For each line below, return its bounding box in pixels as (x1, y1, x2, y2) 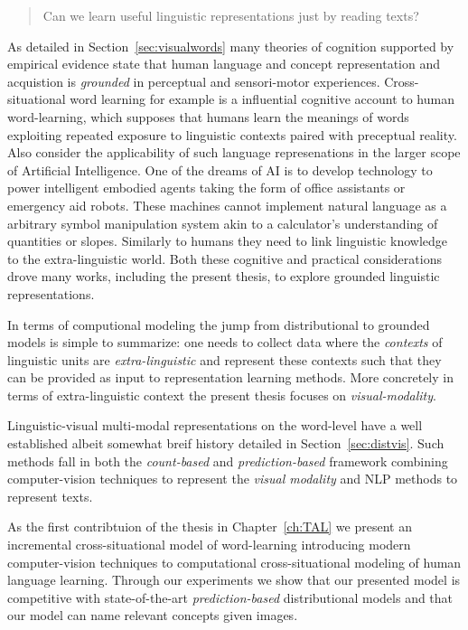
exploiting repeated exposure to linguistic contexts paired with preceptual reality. (7, 125, 457, 144)
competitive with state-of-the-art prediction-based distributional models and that (7, 588, 454, 606)
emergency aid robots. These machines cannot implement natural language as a (7, 195, 447, 214)
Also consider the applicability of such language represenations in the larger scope (7, 143, 461, 162)
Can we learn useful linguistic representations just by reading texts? (42, 6, 419, 24)
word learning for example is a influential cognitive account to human (70, 89, 454, 108)
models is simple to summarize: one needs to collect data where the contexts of (7, 333, 443, 352)
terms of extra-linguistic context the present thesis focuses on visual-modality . (7, 385, 436, 404)
